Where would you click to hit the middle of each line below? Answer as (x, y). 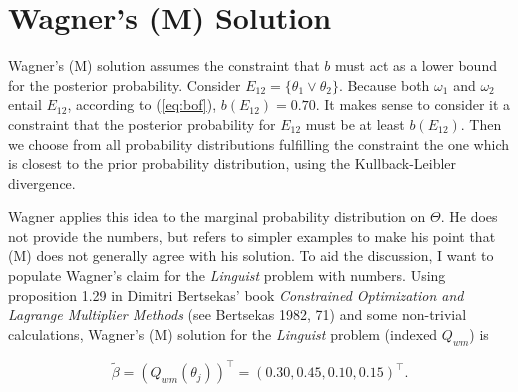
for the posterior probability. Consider (124, 84)
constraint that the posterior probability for (142, 123)
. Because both (384, 84)
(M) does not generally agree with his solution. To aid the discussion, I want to (251, 255)
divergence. (42, 182)
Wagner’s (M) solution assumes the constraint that (164, 65)
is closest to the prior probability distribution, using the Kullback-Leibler (232, 163)
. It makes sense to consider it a (413, 104)
